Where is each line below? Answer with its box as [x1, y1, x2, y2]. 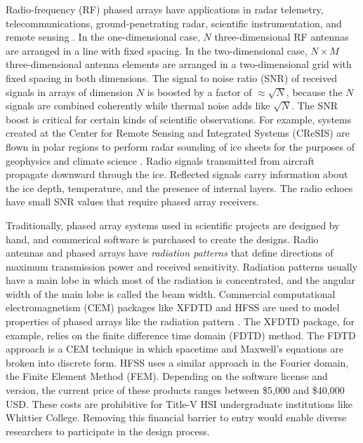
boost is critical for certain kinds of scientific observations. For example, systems [6, 111, 352, 126]
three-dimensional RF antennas [214, 29, 349, 44]
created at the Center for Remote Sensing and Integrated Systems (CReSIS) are [6, 125, 350, 140]
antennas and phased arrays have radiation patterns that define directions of [6, 245, 334, 260]
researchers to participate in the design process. [6, 423, 210, 438]
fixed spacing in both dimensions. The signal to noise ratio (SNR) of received [6, 70, 337, 85]
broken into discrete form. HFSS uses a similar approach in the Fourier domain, [6, 355, 349, 369]
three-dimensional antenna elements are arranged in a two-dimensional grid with [6, 57, 352, 71]
